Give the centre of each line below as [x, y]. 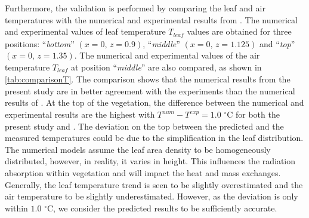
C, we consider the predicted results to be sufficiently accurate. [162, 208]
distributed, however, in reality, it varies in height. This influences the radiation [150, 161]
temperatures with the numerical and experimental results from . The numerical [151, 19]
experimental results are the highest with [80, 114]
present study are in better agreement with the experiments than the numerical [150, 90]
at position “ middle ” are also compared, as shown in [166, 67]
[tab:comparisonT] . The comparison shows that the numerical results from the [148, 79]
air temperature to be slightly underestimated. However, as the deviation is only [152, 196]
